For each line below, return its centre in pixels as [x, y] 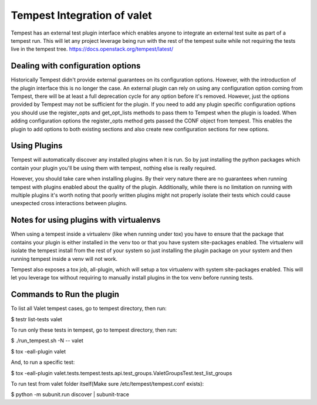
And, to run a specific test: [43, 362]
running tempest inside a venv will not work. [64, 258]
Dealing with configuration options [76, 66]
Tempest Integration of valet [81, 15]
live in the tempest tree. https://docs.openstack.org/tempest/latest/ [92, 49]
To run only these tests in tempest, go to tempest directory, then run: [94, 330]
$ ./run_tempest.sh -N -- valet [47, 341]
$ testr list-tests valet [37, 319]
